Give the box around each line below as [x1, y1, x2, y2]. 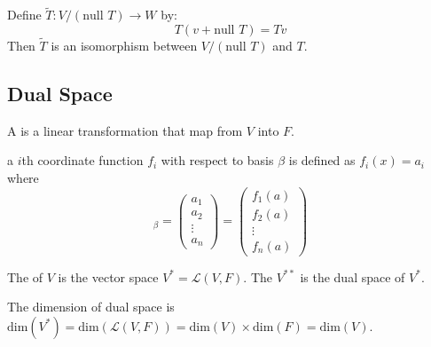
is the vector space [58, 267, 159, 286]
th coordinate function [21, 151, 144, 170]
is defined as [288, 151, 356, 170]
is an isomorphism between [51, 36, 198, 55]
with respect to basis [161, 151, 274, 170]
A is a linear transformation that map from [7, 121, 243, 139]
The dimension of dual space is [7, 297, 175, 316]
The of [7, 267, 43, 286]
